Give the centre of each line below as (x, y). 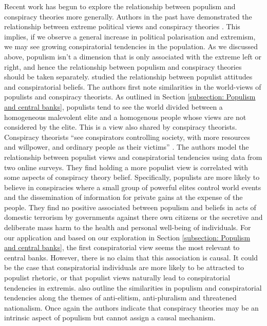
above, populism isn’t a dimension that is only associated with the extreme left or (133, 56)
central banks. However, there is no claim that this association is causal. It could (131, 257)
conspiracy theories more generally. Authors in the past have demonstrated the (128, 16)
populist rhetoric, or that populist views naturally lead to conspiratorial (117, 278)
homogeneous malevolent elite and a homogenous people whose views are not (125, 117)
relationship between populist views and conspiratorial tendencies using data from (133, 157)
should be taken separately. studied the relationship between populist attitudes (128, 77)
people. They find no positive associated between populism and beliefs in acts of (130, 207)
